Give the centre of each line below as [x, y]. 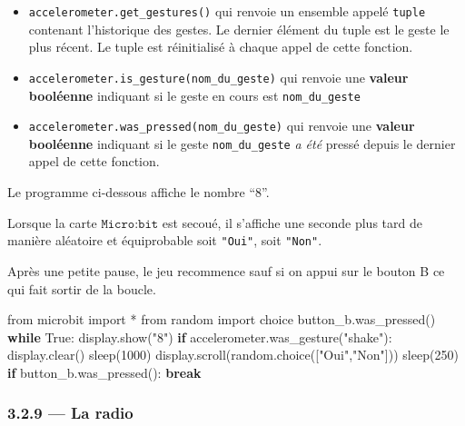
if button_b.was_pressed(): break [104, 372]
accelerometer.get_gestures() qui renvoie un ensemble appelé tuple [227, 11]
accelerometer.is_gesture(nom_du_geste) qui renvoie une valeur [218, 77]
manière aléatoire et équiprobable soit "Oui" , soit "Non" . [165, 240]
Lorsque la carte [52, 222]
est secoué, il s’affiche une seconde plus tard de [292, 222]
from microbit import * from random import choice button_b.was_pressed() [222, 319]
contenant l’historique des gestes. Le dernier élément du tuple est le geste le [239, 29]
